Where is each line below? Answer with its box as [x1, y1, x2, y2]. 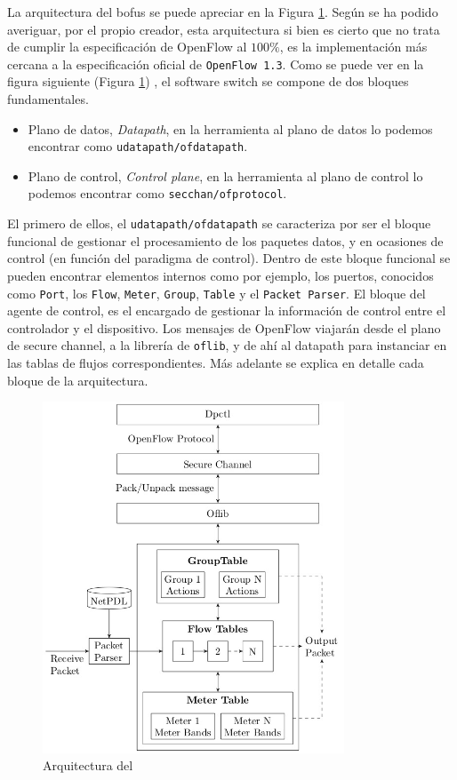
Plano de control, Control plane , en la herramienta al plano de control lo [28, 166, 423, 185]
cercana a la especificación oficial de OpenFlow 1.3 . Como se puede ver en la [7, 54, 424, 73]
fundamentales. [7, 90, 89, 108]
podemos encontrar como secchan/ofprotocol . [28, 184, 287, 203]
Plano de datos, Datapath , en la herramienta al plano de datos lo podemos [28, 119, 433, 138]
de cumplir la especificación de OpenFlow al [7, 37, 247, 56]
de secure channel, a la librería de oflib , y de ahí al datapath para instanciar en [7, 336, 447, 354]
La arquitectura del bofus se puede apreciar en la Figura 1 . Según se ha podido [7, 3, 438, 20]
